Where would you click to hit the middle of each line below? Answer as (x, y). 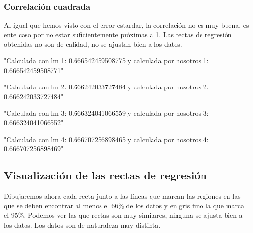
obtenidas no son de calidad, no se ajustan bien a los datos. (93, 44)
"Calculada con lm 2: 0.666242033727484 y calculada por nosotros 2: (106, 87)
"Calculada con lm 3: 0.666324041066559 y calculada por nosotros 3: (106, 113)
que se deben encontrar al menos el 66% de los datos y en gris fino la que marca (124, 205)
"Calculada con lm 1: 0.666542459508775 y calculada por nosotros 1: (106, 60)
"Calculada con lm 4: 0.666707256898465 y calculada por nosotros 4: (106, 139)
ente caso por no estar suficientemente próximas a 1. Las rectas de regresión (118, 34)
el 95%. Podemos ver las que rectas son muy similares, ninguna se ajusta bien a (123, 215)
